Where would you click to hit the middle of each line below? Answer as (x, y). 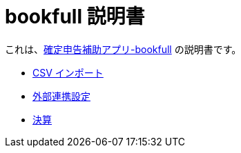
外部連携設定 (61, 96)
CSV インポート (68, 72)
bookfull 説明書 (75, 17)
